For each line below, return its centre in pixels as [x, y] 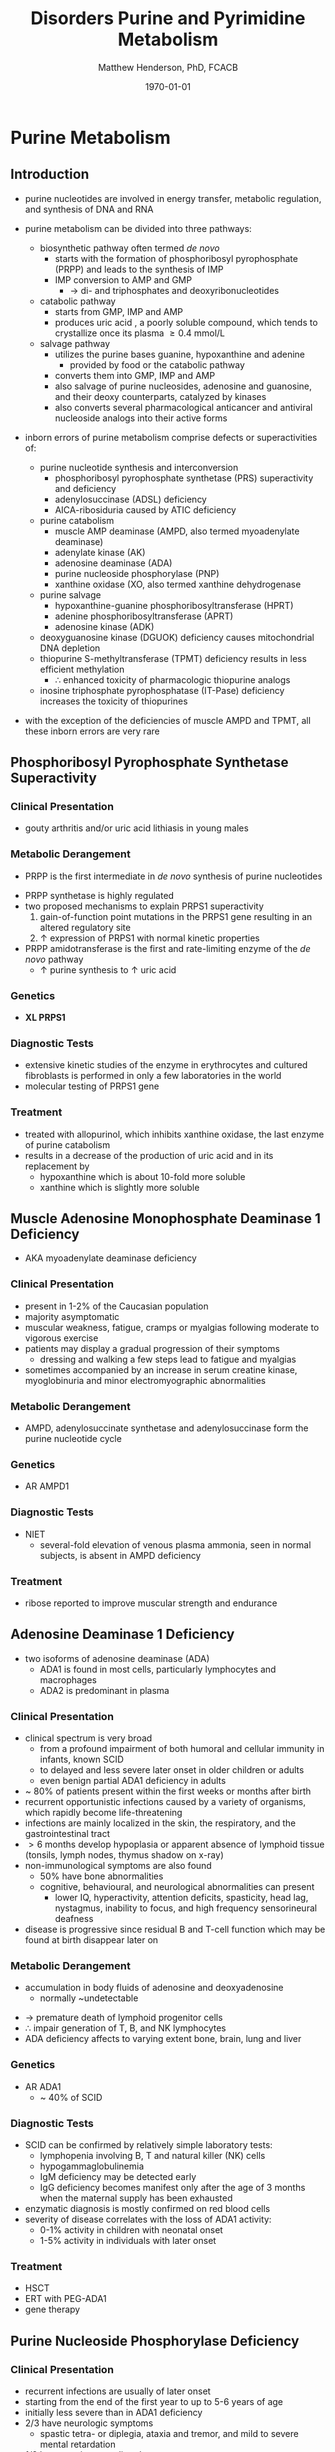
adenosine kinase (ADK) [104, 626]
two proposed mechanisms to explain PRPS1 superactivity [144, 906]
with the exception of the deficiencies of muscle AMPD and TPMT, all [168, 720]
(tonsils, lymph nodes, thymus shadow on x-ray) [124, 1855]
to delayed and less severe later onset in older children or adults [172, 1770]
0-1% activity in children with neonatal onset [131, 2229]
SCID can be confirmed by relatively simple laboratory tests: [148, 2144]
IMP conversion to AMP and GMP [123, 279]
